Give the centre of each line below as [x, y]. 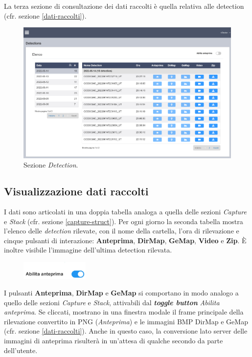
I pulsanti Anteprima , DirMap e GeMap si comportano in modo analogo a [121, 292]
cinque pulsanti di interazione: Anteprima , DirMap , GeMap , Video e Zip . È [125, 240]
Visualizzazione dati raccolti [76, 191]
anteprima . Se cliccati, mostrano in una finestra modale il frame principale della [124, 312]
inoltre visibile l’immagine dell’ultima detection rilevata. [88, 250]
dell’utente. [21, 350]
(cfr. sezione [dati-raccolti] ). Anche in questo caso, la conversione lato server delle [126, 331]
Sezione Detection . [51, 165]
